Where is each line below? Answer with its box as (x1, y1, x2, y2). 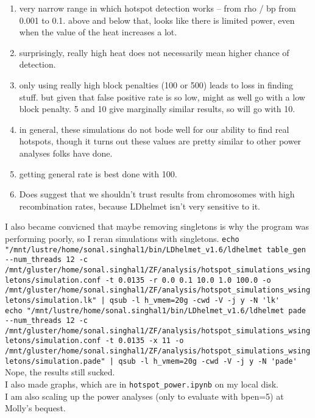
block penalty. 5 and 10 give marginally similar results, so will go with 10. (19, 102, 296, 115)
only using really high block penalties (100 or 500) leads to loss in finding (19, 78, 294, 91)
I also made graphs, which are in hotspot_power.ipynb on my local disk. (5, 378, 278, 391)
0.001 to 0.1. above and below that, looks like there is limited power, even (19, 13, 295, 26)
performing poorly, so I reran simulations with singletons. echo (5, 232, 239, 244)
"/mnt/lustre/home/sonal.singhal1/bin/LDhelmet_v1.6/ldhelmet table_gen (5, 245, 306, 254)
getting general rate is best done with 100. (19, 167, 177, 180)
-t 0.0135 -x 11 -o (105, 336, 184, 345)
